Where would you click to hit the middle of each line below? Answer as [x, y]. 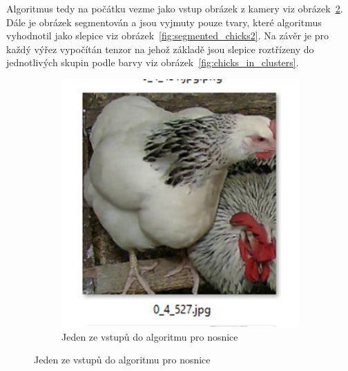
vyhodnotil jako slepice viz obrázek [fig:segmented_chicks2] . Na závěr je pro [168, 36]
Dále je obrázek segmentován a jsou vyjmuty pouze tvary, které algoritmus [164, 22]
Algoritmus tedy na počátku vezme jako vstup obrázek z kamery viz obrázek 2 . [175, 8]
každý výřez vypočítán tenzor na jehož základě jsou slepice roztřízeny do [160, 49]
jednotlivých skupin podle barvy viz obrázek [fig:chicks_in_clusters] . [153, 62]
